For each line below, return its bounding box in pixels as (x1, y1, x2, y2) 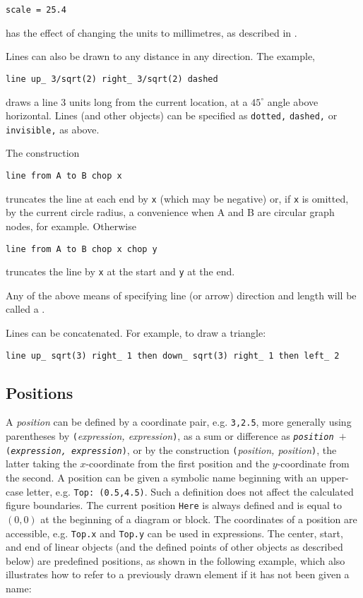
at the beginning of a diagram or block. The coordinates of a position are (40, 511, 357, 526)
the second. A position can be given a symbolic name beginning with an (6, 470, 317, 485)
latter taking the (6, 456, 77, 471)
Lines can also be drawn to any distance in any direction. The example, (6, 49, 315, 64)
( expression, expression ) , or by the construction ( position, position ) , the (6, 442, 337, 457)
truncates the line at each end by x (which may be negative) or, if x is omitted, (6, 191, 349, 205)
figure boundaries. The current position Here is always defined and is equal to (6, 498, 343, 513)
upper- (320, 470, 349, 485)
